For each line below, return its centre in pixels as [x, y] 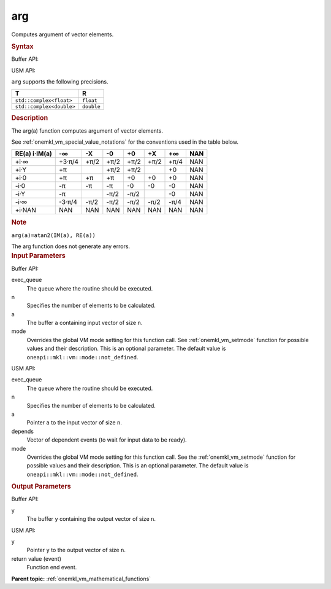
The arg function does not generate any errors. [71, 246]
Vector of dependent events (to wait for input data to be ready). [107, 440]
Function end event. [52, 568]
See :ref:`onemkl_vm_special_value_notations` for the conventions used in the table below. [125, 142]
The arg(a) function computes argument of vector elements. [87, 131]
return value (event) [36, 558]
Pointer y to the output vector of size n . [76, 550]
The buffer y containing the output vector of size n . [91, 519]
